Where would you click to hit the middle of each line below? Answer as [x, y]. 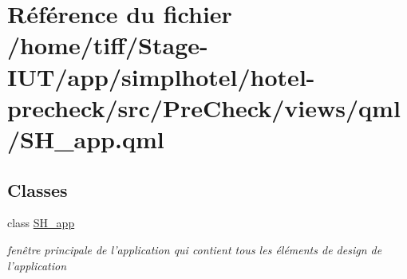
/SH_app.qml [86, 138]
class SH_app [41, 223]
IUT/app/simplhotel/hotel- [161, 76]
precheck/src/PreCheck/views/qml [204, 107]
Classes [38, 189]
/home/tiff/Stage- [108, 45]
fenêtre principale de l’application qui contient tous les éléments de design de [195, 249]
